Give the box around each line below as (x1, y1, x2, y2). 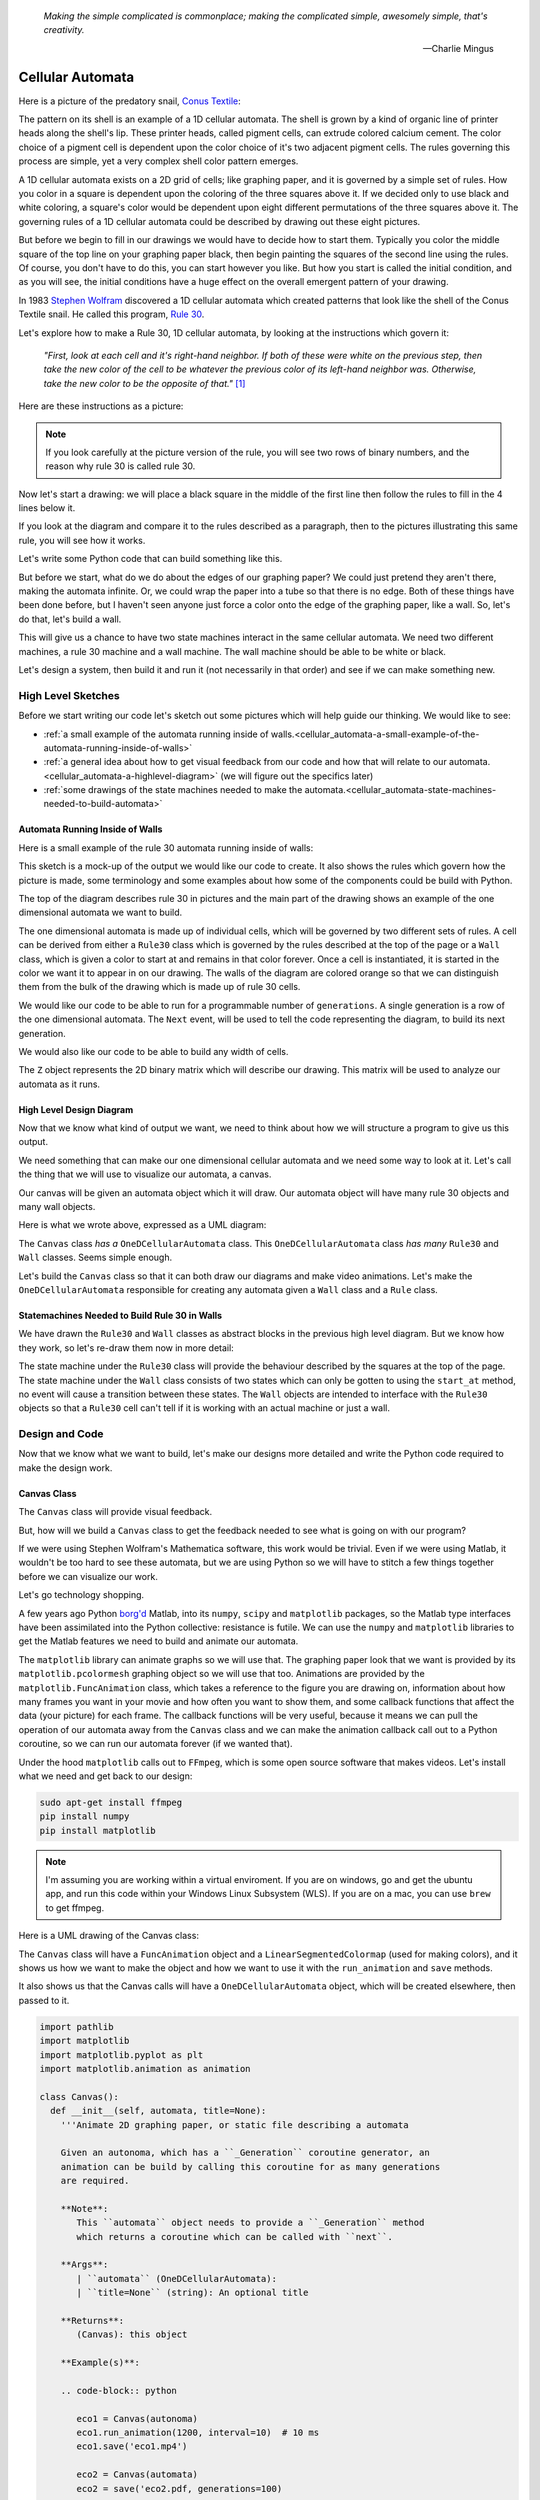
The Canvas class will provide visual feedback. (18, 1506, 213, 1518)
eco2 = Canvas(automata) (76, 2469, 199, 2480)
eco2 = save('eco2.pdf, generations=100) (76, 2483, 283, 2494)
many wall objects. (18, 1201, 96, 1213)
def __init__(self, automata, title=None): (50, 2105, 267, 2117)
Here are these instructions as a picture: (18, 400, 184, 412)
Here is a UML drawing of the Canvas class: (18, 1930, 200, 1942)
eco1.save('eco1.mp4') (76, 2441, 188, 2452)
